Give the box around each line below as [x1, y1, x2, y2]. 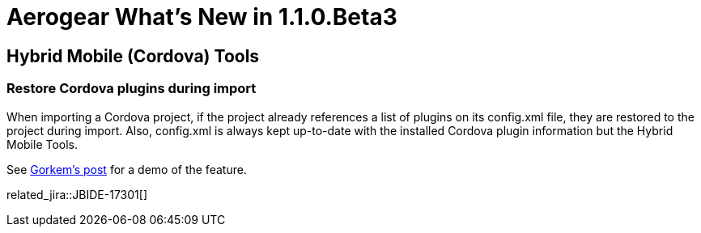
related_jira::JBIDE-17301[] [6, 187, 147, 201]
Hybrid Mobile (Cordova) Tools [6, 45, 260, 66]
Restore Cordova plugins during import [6, 80, 257, 97]
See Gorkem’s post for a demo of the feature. [6, 162, 247, 176]
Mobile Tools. [6, 137, 79, 151]
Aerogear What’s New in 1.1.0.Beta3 [6, 3, 397, 31]
